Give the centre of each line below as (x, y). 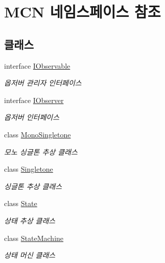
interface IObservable (37, 65)
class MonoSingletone (38, 134)
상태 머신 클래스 (30, 255)
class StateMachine (34, 238)
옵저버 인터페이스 (32, 117)
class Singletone (29, 169)
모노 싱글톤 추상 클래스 (41, 151)
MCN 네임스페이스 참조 (82, 12)
